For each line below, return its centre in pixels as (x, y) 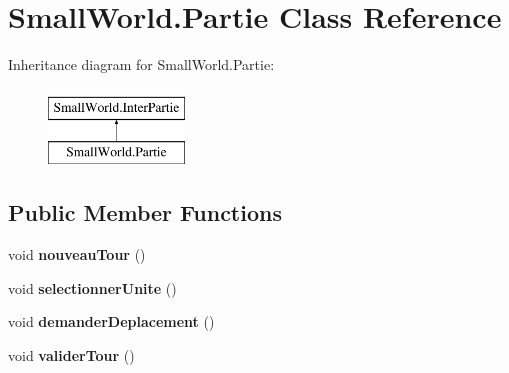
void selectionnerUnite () (92, 287)
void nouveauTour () (77, 254)
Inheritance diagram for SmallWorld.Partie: (141, 64)
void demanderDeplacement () (111, 321)
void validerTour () (71, 354)
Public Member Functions (145, 212)
